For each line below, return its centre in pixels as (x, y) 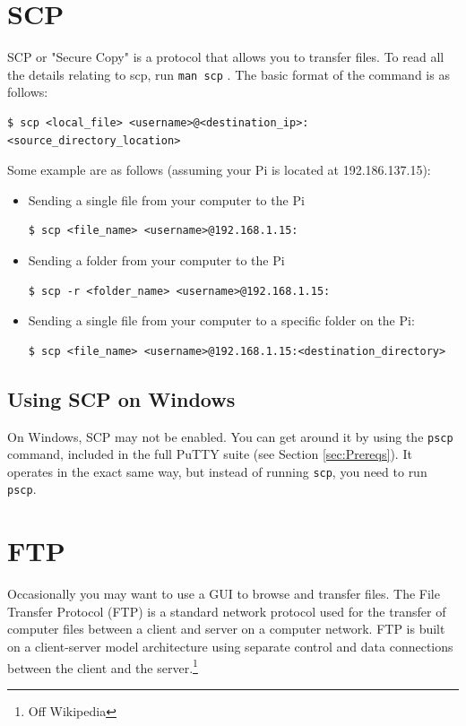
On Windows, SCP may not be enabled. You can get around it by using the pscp (230, 436)
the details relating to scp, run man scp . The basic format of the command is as (229, 74)
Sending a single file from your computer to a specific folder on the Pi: (221, 320)
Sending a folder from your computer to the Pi (156, 259)
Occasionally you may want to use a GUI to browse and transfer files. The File (224, 594)
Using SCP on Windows (121, 398)
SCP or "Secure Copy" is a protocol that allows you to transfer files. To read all (226, 57)
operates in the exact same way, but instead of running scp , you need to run (217, 471)
